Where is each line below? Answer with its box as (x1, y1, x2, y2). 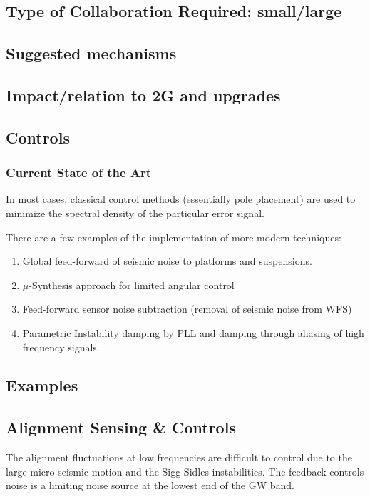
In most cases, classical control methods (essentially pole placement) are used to (6, 191, 356, 206)
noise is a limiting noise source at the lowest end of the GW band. (6, 478, 294, 493)
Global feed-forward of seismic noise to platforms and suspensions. (22, 253, 312, 268)
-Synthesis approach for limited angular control (29, 277, 235, 292)
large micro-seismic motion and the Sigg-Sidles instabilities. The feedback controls (6, 463, 364, 478)
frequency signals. (22, 339, 100, 354)
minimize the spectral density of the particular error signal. (6, 205, 264, 220)
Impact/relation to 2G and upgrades (6, 84, 281, 106)
